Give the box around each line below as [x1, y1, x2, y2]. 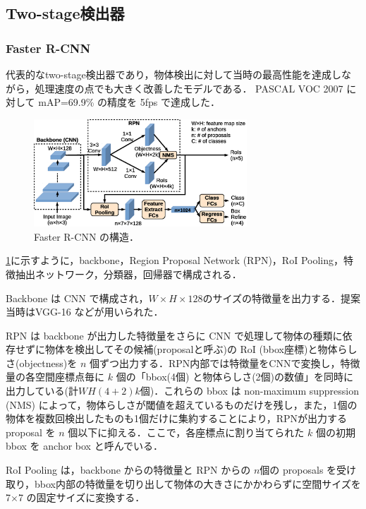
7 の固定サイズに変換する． [18, 490, 145, 505]
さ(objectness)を [6, 355, 78, 370]
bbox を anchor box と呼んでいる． [6, 438, 163, 453]
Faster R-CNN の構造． [34, 229, 140, 244]
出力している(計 [6, 383, 79, 398]
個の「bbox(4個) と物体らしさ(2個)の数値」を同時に [116, 369, 354, 384]
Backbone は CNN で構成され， [6, 290, 149, 305]
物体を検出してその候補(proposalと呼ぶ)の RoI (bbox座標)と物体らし [44, 342, 358, 357]
